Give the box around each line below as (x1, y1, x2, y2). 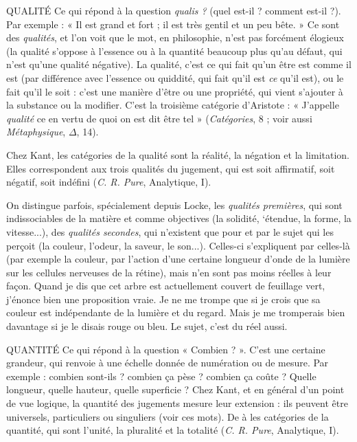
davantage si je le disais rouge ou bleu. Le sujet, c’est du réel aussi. (6, 319, 288, 333)
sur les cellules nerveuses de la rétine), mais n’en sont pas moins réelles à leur (6, 265, 332, 279)
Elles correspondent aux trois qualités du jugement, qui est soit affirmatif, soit (6, 161, 335, 175)
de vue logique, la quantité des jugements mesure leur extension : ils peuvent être (6, 396, 348, 410)
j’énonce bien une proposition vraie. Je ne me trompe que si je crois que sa (6, 291, 321, 306)
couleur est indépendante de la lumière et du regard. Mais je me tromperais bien (6, 305, 345, 320)
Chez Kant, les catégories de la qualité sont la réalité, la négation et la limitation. (6, 147, 349, 162)
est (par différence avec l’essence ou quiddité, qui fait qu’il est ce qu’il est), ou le (6, 70, 344, 85)
